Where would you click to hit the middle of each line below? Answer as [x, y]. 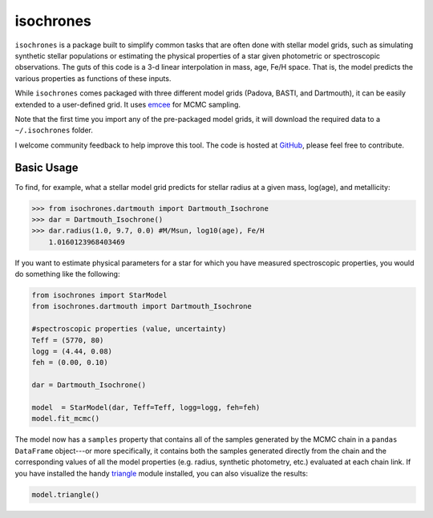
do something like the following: [67, 274]
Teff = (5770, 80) [68, 340]
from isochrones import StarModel [99, 295]
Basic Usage [47, 168]
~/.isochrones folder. [54, 130]
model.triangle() [66, 494]
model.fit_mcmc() [66, 419]
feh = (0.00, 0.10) [70, 362]
